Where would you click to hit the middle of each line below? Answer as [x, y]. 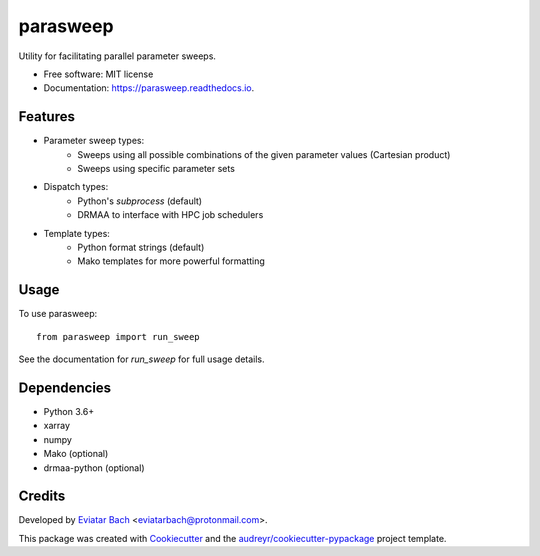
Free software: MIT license [98, 74]
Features [46, 116]
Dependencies [65, 387]
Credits [42, 496]
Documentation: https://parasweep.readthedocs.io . [149, 88]
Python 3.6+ [69, 411]
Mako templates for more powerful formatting [171, 261]
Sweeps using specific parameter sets [156, 169]
